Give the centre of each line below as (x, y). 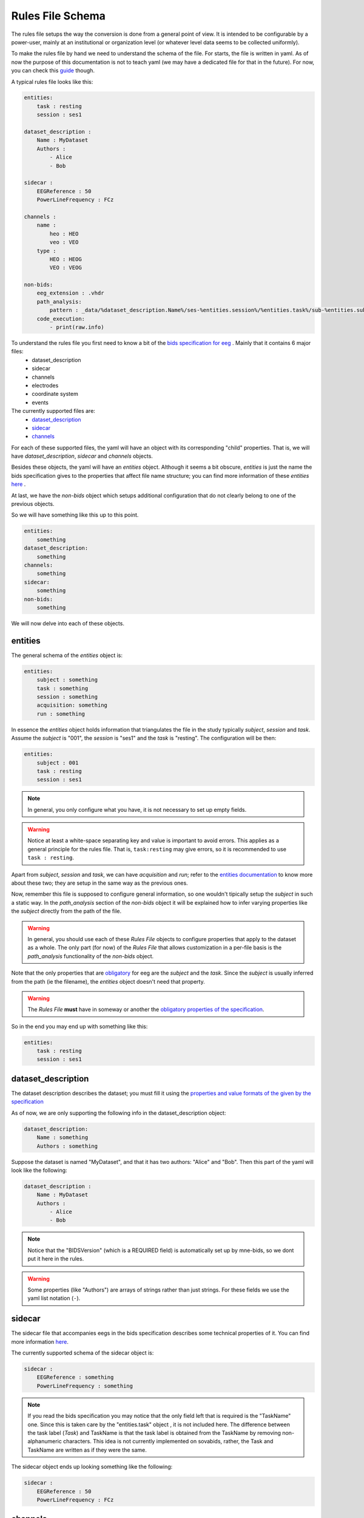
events (40, 402)
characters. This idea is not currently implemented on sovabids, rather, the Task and (168, 1441)
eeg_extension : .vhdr (70, 293)
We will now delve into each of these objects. (68, 623)
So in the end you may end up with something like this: (79, 1026)
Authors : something (67, 1146)
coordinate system (55, 394)
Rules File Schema (59, 16)
